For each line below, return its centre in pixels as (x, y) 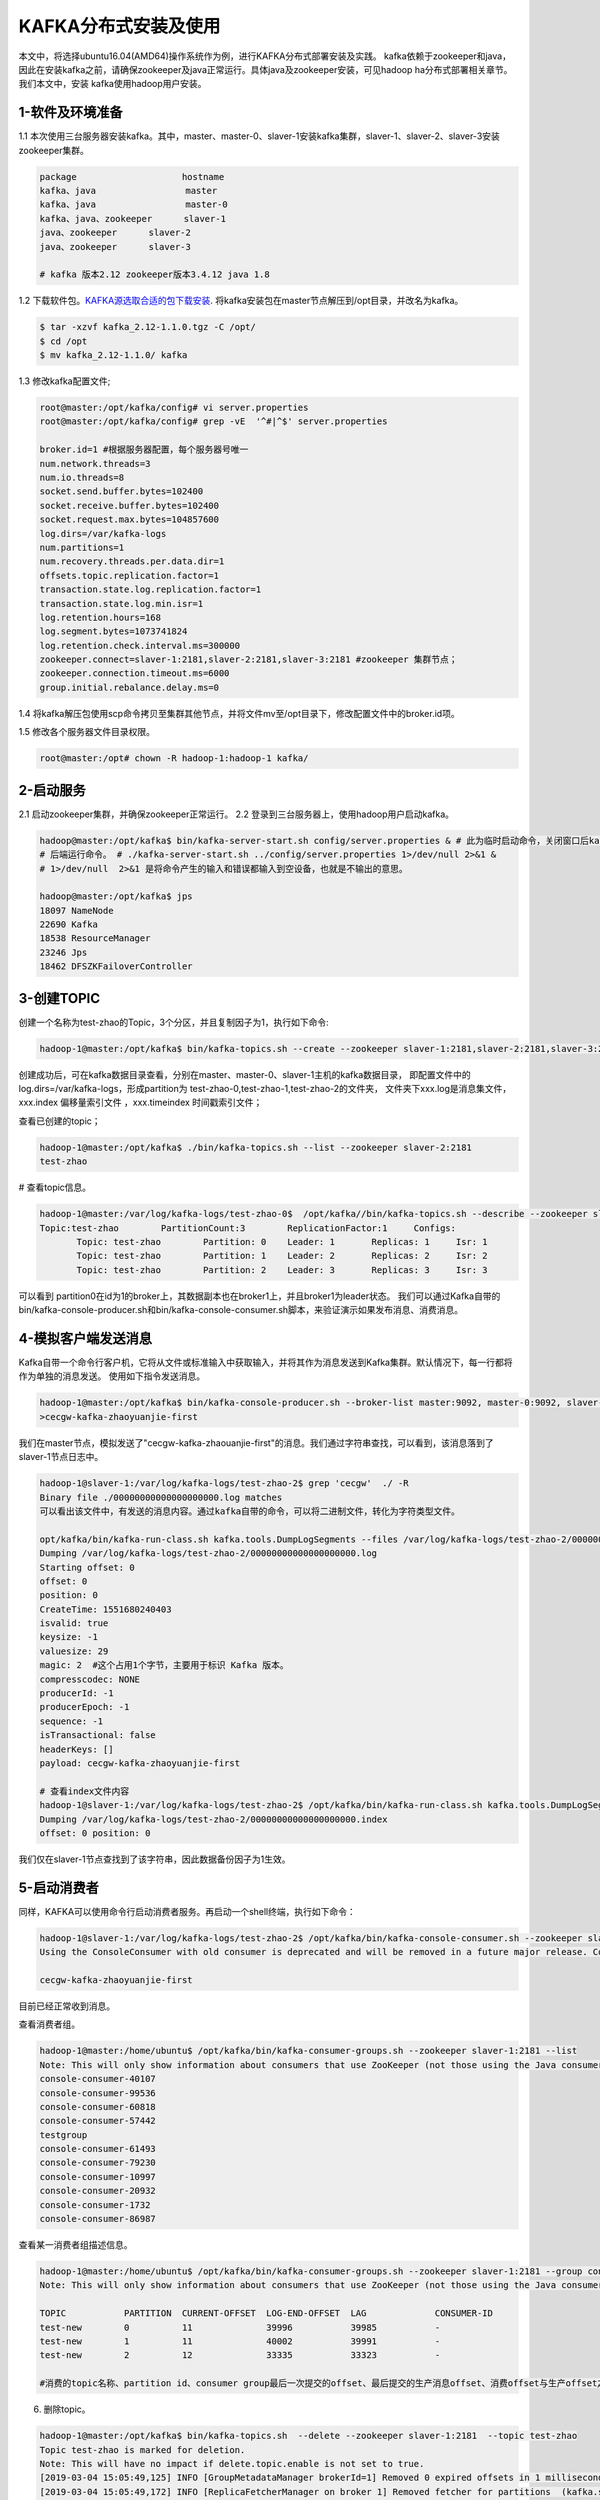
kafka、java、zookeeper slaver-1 (133, 218)
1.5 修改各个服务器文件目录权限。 (86, 732)
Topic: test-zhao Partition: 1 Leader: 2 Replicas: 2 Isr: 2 (282, 1256)
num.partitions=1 (82, 547)
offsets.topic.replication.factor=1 (129, 575)
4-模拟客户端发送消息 (85, 1338)
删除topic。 (67, 2409)
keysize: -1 (69, 1637)
